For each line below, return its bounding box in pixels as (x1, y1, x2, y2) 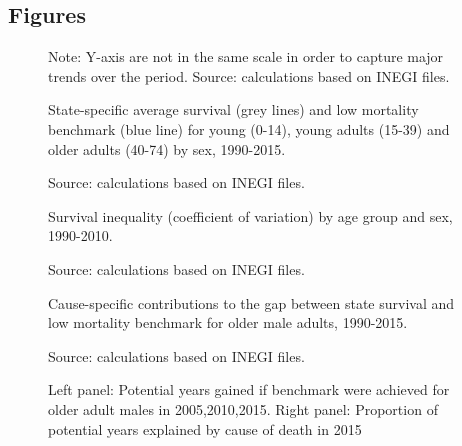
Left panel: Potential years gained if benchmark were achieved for (48, 379, 450, 400)
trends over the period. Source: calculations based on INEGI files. (48, 65, 450, 86)
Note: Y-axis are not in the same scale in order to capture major (48, 46, 444, 67)
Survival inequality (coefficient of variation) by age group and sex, (48, 205, 453, 226)
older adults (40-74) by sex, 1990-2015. (48, 138, 286, 159)
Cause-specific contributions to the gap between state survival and (48, 292, 455, 313)
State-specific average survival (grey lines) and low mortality (48, 99, 419, 120)
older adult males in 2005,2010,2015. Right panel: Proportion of (48, 398, 438, 419)
